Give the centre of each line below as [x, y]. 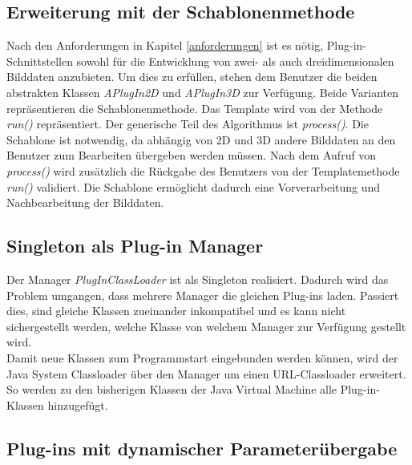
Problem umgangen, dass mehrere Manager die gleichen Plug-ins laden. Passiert [203, 295]
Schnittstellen [40, 61]
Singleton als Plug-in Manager [135, 246]
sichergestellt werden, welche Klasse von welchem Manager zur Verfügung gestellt [206, 326]
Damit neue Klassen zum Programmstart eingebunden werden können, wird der [202, 357]
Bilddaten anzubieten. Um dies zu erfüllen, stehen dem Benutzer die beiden [192, 77]
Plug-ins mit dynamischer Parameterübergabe [202, 448]
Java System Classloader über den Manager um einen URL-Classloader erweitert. [206, 373]
